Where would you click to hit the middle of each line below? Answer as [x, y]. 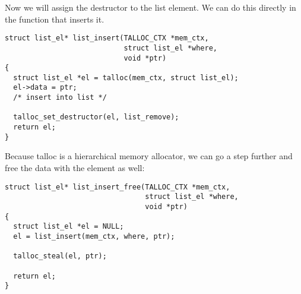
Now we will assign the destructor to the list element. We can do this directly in [150, 7]
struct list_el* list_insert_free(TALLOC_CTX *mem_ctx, [118, 187]
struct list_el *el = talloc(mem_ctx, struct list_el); [126, 78]
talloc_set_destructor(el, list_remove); [96, 117]
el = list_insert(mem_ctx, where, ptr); [94, 236]
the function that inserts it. [55, 19]
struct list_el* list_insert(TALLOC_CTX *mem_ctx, [107, 38]
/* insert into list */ [60, 98]
